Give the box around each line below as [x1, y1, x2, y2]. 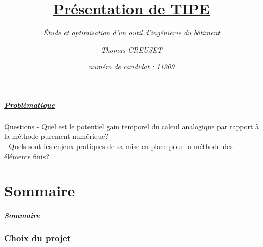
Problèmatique [4, 99, 55, 110]
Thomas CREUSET [101, 44, 162, 55]
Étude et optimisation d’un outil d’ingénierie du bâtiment [43, 27, 220, 38]
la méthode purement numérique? [4, 131, 108, 141]
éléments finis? [4, 151, 49, 161]
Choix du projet [4, 232, 71, 244]
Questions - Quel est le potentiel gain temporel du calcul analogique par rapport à [4, 121, 259, 131]
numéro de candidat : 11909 [88, 61, 175, 72]
